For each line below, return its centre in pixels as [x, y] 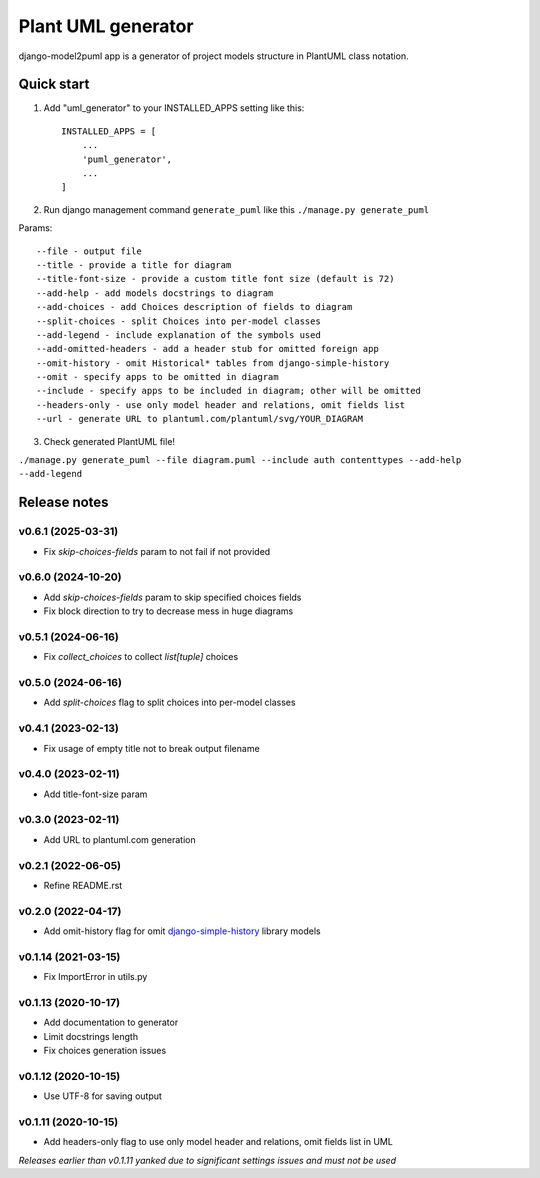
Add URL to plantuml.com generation [119, 839]
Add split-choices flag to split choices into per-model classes [169, 702]
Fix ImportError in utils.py [95, 977]
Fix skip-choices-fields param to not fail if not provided [157, 551]
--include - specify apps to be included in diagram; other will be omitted [229, 391]
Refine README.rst [83, 885]
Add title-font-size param [95, 794]
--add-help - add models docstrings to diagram [155, 293]
